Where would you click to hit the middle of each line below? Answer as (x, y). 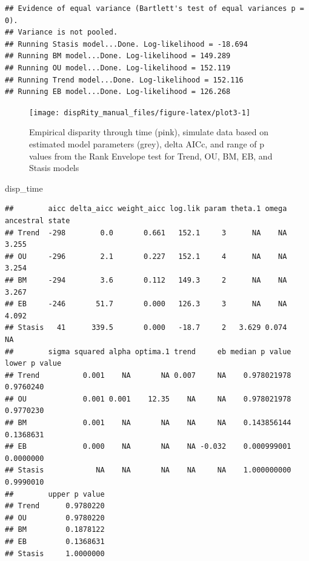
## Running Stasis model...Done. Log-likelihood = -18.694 (126, 44)
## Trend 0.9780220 (55, 506)
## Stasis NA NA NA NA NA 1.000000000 (148, 470)
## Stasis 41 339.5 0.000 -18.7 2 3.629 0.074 (146, 328)
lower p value (33, 364)
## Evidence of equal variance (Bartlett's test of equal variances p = (154, 8)
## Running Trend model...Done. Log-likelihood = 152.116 (124, 80)
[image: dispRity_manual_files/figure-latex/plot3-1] (140, 113)
